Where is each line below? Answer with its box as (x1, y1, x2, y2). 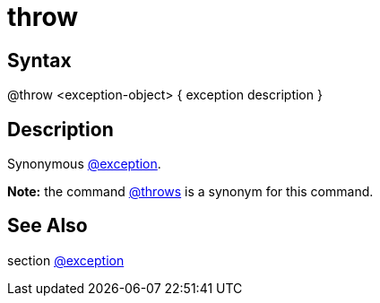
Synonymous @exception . (7, 156, 161, 172)
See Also (7, 214, 88, 238)
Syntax (7, 48, 72, 72)
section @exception (7, 252, 125, 268)
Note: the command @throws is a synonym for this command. (7, 184, 374, 200)
